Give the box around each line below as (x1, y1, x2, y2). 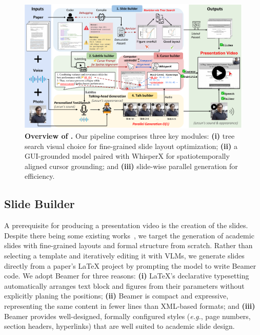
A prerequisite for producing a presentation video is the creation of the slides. (4, 220, 248, 231)
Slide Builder (4, 196, 75, 212)
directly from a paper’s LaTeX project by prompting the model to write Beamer (4, 260, 256, 271)
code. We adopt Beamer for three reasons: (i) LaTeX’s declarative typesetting (4, 270, 249, 281)
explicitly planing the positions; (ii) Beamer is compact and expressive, (4, 290, 229, 301)
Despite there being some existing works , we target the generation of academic (4, 230, 254, 240)
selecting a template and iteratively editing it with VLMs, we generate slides (4, 250, 245, 260)
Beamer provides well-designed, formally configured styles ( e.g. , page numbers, (4, 310, 251, 321)
